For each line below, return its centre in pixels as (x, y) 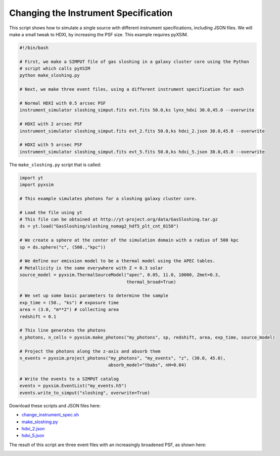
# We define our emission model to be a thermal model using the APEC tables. (117, 261)
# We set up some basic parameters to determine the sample (94, 296)
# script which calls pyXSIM (55, 69)
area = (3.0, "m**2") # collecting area (69, 310)
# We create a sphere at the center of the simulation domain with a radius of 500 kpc (129, 240)
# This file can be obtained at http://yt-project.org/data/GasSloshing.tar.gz (119, 220)
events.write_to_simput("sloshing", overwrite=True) (85, 393)
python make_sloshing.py (50, 75)
